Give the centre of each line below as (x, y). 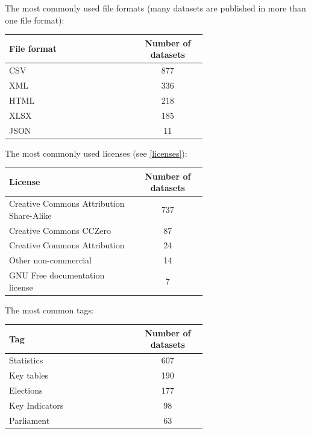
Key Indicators (36, 405)
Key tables (29, 375)
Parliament (30, 420)
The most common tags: (49, 310)
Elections (26, 390)
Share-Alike (30, 215)
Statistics (26, 360)
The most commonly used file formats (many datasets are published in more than (155, 8)
